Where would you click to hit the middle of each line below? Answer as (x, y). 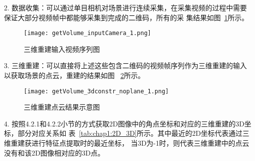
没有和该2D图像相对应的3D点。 (54, 152)
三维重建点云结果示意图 (62, 107)
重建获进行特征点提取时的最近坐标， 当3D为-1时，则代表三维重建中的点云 (130, 143)
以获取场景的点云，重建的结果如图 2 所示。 (74, 75)
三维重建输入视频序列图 (62, 49)
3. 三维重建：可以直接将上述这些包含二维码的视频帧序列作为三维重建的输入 (126, 65)
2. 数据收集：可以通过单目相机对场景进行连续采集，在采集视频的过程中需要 (126, 7)
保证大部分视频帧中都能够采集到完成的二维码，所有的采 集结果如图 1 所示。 (126, 17)
